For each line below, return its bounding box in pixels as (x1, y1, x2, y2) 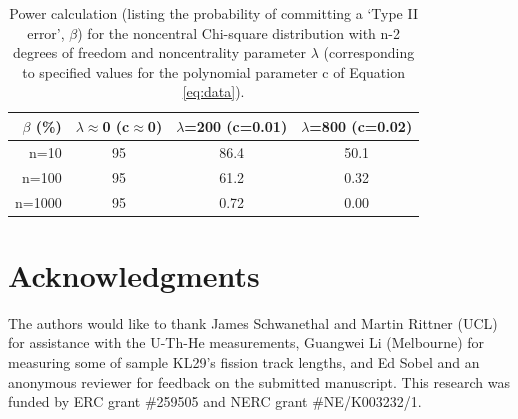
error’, (27, 22, 65, 43)
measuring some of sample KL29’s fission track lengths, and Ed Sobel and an (8, 351, 480, 372)
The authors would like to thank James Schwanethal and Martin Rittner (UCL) (8, 312, 498, 333)
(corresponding (323, 42, 415, 63)
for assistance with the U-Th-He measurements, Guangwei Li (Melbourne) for (8, 332, 485, 353)
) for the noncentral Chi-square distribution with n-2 (77, 22, 400, 43)
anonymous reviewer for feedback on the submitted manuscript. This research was (8, 371, 510, 392)
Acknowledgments (8, 254, 260, 295)
